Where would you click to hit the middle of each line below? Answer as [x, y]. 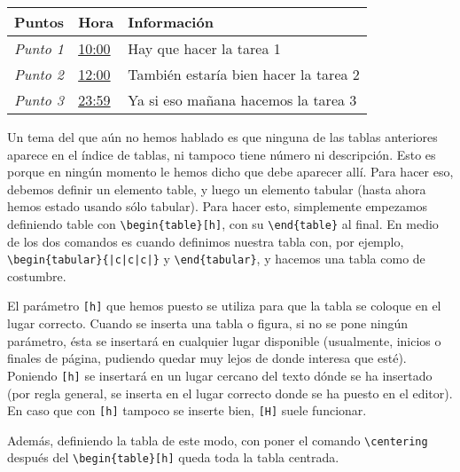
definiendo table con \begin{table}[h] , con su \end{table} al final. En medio [223, 223]
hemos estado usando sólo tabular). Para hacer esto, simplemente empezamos [218, 206]
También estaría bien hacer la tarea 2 [244, 74]
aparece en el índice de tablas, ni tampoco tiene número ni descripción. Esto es [222, 154]
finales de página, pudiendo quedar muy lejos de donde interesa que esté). [207, 358]
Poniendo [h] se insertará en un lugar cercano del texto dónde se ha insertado [220, 375]
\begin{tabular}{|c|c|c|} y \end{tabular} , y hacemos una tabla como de [216, 259]
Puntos [39, 22]
